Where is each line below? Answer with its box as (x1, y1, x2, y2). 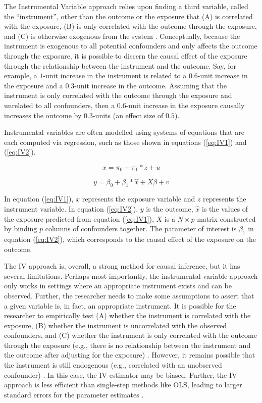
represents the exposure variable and (82, 193, 195, 204)
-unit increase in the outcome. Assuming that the (74, 80, 227, 90)
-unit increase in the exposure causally (126, 99, 245, 110)
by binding (4, 223, 37, 234)
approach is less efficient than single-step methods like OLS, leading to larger (4, 379, 242, 390)
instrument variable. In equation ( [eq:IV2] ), (4, 203, 138, 214)
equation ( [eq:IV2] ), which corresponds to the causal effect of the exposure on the (4, 233, 256, 244)
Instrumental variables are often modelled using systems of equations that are (4, 127, 244, 137)
